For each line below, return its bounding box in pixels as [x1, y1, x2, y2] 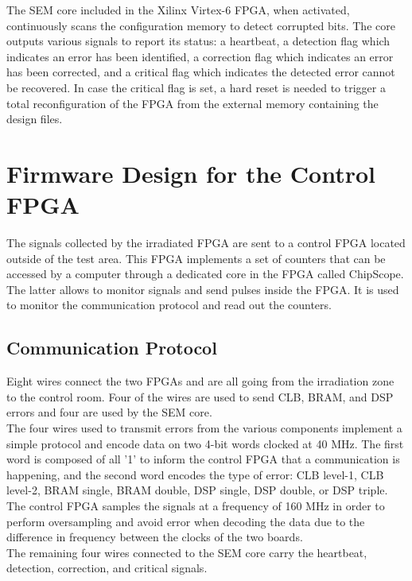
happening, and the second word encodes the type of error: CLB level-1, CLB [6, 466, 384, 482]
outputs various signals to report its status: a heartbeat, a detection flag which [6, 33, 391, 49]
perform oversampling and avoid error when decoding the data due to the [6, 513, 365, 529]
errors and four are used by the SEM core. [6, 404, 212, 420]
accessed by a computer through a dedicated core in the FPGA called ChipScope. [6, 265, 404, 282]
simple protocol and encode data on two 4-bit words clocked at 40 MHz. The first [6, 435, 404, 451]
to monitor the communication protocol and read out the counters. [6, 296, 332, 313]
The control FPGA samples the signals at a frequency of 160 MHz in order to [6, 497, 385, 513]
